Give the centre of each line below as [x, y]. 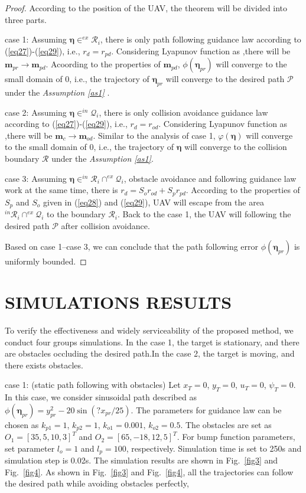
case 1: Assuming [36, 39]
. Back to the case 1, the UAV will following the [204, 214]
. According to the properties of [243, 190]
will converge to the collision [235, 147]
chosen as [22, 424]
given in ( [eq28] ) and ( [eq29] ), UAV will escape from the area [154, 202]
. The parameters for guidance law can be [206, 409]
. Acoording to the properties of [103, 64]
